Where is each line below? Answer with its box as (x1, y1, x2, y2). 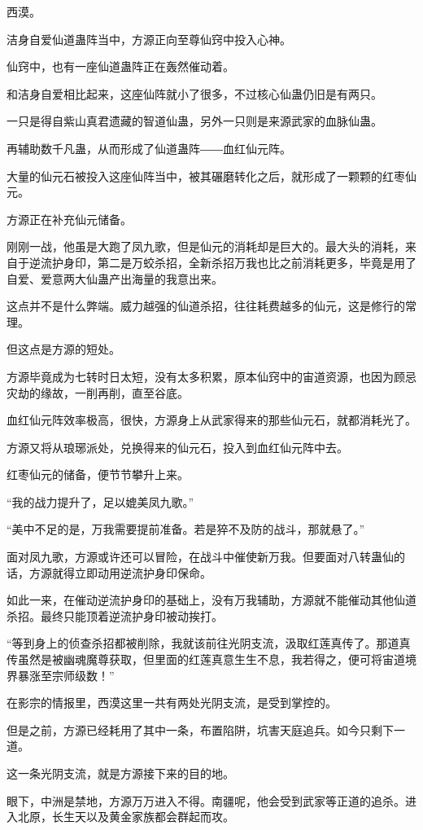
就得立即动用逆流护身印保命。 (51, 564, 211, 581)
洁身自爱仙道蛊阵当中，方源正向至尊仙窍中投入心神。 (7, 30, 291, 47)
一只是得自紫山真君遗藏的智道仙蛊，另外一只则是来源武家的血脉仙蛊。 (7, 112, 382, 130)
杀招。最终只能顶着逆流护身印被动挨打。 (7, 607, 223, 624)
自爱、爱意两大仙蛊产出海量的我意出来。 (7, 270, 223, 287)
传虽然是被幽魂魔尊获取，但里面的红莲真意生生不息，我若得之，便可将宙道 (7, 651, 405, 668)
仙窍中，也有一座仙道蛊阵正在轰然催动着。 (7, 58, 234, 75)
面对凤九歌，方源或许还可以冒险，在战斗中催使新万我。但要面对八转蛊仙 (7, 548, 394, 565)
